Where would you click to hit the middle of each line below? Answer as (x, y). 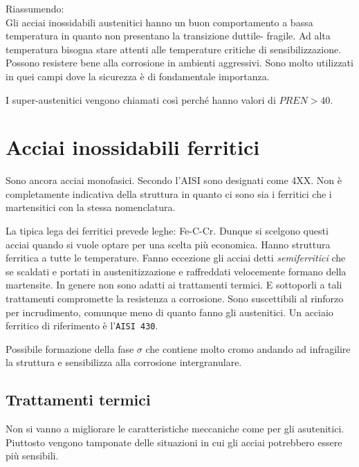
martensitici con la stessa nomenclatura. (91, 207)
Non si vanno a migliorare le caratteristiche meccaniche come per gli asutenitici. (175, 429)
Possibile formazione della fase (70, 348)
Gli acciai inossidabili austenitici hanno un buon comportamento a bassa (159, 22)
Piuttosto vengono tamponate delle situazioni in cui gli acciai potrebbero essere (174, 442)
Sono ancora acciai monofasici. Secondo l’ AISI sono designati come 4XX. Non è (174, 180)
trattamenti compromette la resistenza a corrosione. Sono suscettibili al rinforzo (175, 299)
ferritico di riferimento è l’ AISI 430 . (82, 326)
